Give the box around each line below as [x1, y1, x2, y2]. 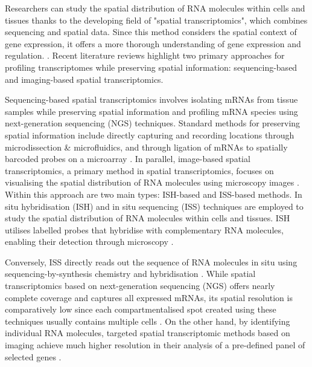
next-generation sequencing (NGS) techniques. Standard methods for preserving [5, 117, 301, 129]
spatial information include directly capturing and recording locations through [5, 128, 294, 141]
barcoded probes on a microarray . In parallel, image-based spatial [5, 152, 250, 165]
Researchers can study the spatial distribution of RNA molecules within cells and [5, 2, 305, 14]
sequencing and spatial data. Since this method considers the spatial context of [5, 25, 297, 38]
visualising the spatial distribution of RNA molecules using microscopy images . [5, 176, 299, 189]
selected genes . [5, 350, 62, 363]
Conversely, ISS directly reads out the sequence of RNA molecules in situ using [5, 255, 298, 268]
